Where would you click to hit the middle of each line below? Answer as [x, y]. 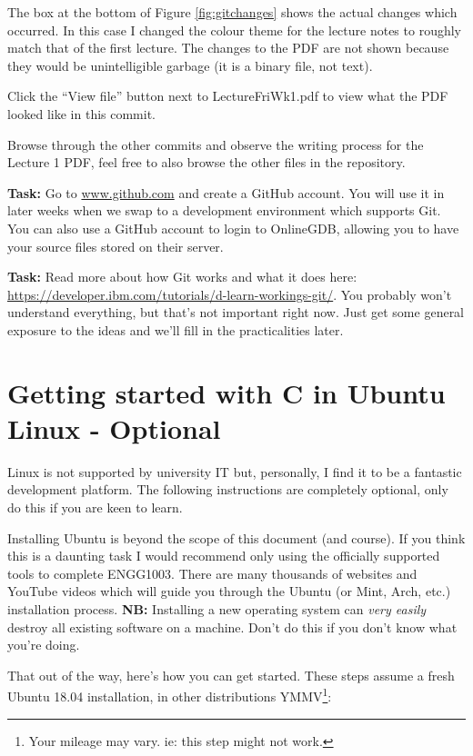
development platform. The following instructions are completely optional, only [228, 489]
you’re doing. [44, 645]
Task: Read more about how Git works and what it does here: [182, 277]
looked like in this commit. [82, 113]
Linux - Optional [114, 428]
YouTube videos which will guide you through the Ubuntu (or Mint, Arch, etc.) [229, 591]
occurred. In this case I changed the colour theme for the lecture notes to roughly [234, 30]
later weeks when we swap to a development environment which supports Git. [224, 210]
